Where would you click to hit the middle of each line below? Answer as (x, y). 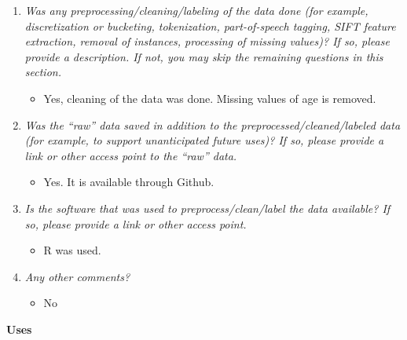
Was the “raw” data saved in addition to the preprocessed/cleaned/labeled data (213, 124)
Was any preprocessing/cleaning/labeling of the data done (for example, (196, 10)
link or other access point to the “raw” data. (131, 155)
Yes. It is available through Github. (129, 182)
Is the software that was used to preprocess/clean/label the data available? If (207, 208)
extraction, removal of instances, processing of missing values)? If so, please (207, 41)
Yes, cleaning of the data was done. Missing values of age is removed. (210, 98)
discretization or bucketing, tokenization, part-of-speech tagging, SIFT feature (210, 26)
